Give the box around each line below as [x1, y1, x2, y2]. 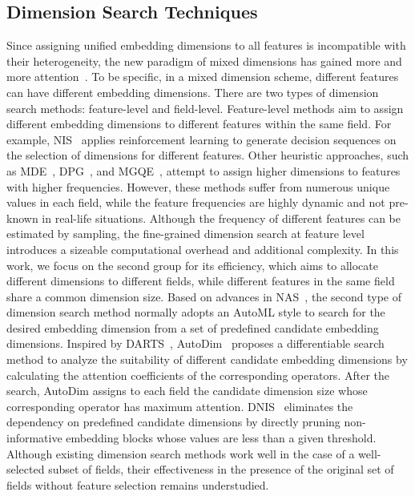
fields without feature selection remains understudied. [6, 476, 269, 493]
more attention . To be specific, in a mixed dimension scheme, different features [6, 68, 399, 85]
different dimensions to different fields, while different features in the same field [6, 272, 395, 289]
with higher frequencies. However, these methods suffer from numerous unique [6, 178, 390, 195]
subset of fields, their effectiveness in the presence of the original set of [48, 461, 394, 478]
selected [6, 461, 45, 478]
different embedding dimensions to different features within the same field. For [6, 115, 392, 132]
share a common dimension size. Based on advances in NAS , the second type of [6, 288, 401, 304]
